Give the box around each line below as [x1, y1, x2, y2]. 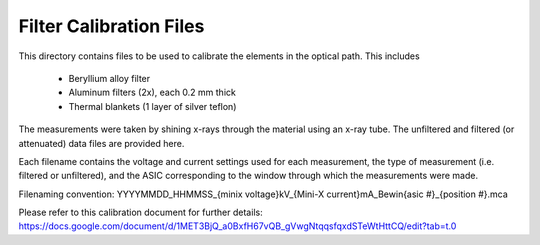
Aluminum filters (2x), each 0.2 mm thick [68, 86, 237, 99]
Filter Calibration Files [18, 15, 205, 37]
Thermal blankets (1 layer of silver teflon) [68, 100, 237, 112]
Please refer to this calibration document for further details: [18, 206, 264, 219]
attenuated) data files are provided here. [18, 137, 185, 149]
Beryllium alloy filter [68, 72, 151, 84]
